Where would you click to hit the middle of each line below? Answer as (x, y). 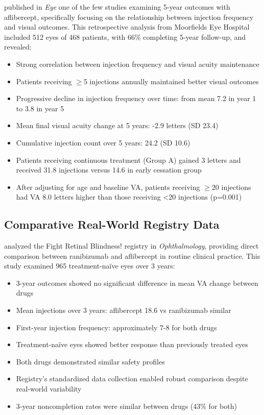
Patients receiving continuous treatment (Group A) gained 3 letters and (128, 160)
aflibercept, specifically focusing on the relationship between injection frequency (129, 17)
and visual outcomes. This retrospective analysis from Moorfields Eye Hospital (127, 27)
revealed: (18, 47)
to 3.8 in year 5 (40, 108)
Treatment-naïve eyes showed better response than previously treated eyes (132, 344)
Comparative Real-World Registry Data (112, 224)
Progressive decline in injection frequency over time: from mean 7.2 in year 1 (136, 98)
